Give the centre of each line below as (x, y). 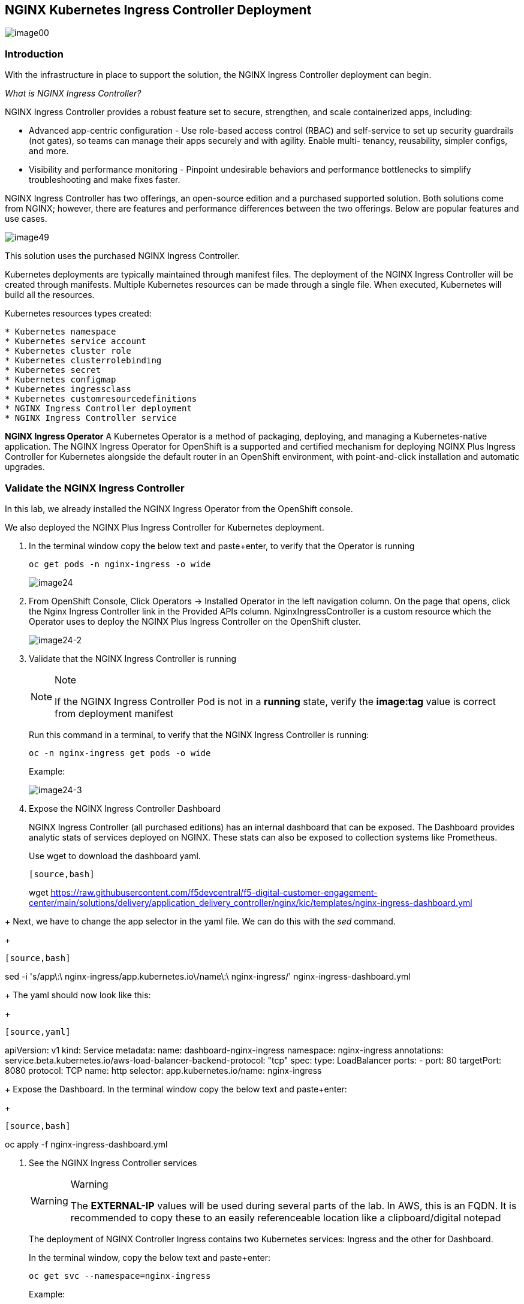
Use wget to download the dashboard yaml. (115, 856)
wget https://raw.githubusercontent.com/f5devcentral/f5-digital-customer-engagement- (203, 892)
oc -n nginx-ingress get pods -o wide (120, 753)
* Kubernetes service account (76, 341)
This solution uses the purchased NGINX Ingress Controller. (122, 256)
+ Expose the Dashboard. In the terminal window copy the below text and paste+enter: (176, 1089)
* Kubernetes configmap (61, 380)
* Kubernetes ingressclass (68, 389)
